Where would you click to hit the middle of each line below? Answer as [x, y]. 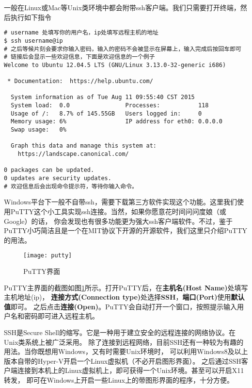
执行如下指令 [31, 17]
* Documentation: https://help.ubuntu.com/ [80, 81]
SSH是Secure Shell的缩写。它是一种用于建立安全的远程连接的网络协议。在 [120, 332]
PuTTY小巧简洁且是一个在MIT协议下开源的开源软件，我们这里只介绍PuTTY [126, 230]
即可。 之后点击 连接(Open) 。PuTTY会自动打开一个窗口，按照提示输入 [124, 306]
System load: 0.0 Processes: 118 [110, 106]
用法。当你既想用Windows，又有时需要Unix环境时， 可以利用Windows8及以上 [126, 351]
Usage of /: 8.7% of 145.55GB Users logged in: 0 [106, 113]
